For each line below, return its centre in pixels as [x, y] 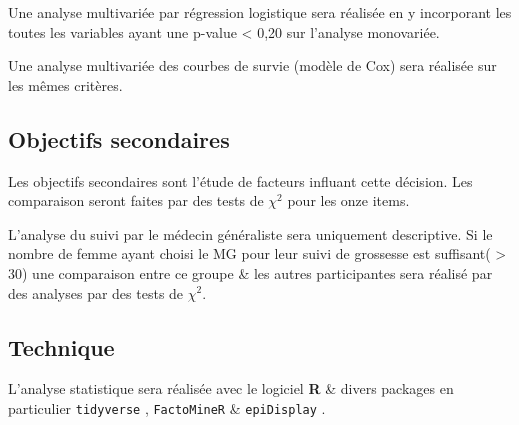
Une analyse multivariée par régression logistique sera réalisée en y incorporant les [260, 12]
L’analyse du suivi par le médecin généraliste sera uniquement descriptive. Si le [250, 233]
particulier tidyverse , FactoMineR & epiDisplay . [167, 407]
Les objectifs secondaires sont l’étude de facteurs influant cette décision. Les [240, 180]
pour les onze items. [348, 200]
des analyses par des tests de [96, 292]
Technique [61, 346]
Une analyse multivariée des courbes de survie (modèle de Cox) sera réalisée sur [252, 65]
